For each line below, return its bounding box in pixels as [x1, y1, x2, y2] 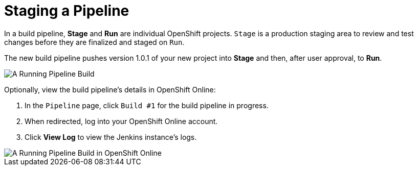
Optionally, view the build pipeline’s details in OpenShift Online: [4, 85, 216, 94]
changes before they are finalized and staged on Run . [4, 37, 185, 46]
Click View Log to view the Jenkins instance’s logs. [25, 132, 197, 141]
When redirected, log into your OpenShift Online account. [25, 116, 218, 126]
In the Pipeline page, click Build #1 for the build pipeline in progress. [25, 101, 269, 110]
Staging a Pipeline [4, 2, 129, 19]
